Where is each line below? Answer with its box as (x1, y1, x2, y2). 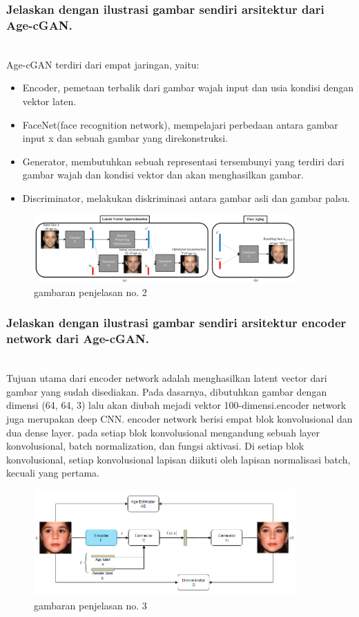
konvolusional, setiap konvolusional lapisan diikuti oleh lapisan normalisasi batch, (6, 452, 351, 466)
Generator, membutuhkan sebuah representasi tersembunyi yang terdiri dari (22, 154, 345, 168)
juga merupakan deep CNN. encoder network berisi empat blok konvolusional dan (6, 412, 353, 426)
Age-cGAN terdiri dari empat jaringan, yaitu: (6, 57, 200, 71)
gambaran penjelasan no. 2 (34, 284, 147, 299)
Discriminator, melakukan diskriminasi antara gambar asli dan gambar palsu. (22, 190, 350, 205)
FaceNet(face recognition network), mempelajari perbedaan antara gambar (22, 117, 338, 131)
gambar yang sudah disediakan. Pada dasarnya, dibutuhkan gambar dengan (6, 384, 327, 398)
